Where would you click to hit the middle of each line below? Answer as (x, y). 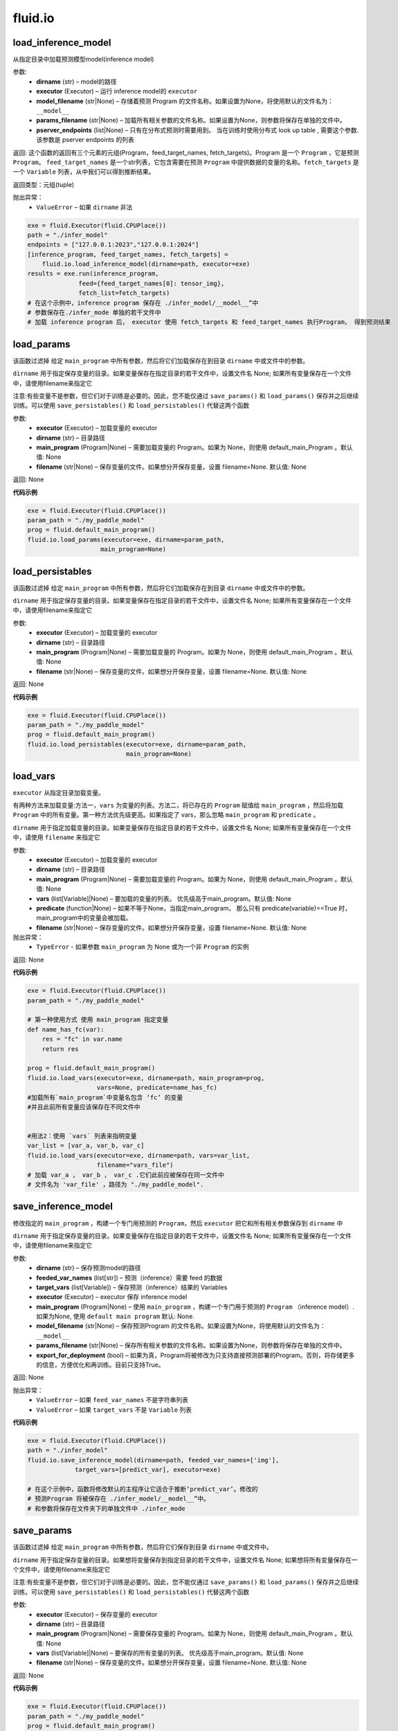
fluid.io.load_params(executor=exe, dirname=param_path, (126, 539)
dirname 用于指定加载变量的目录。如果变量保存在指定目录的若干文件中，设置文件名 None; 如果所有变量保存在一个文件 (182, 827)
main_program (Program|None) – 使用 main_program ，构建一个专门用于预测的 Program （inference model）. (195, 1307)
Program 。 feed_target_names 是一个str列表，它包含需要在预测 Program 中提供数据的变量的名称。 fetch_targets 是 (186, 162)
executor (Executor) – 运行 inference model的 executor (117, 91)
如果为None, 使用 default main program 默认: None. (116, 1316)
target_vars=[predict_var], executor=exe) (148, 1470)
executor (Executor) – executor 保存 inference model (112, 1297)
